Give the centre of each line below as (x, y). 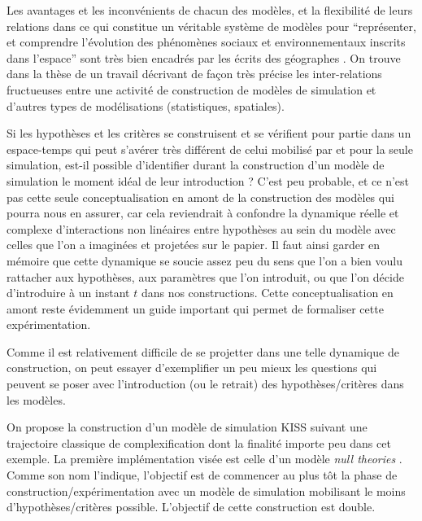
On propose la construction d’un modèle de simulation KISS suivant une (187, 427)
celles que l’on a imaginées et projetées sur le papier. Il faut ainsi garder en (194, 245)
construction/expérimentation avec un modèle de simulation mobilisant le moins (206, 490)
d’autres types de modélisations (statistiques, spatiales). (146, 105)
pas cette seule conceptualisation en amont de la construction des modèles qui (200, 197)
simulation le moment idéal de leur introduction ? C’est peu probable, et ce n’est (208, 180)
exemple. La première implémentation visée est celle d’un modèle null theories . (204, 459)
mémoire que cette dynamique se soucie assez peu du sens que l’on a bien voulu (204, 260)
